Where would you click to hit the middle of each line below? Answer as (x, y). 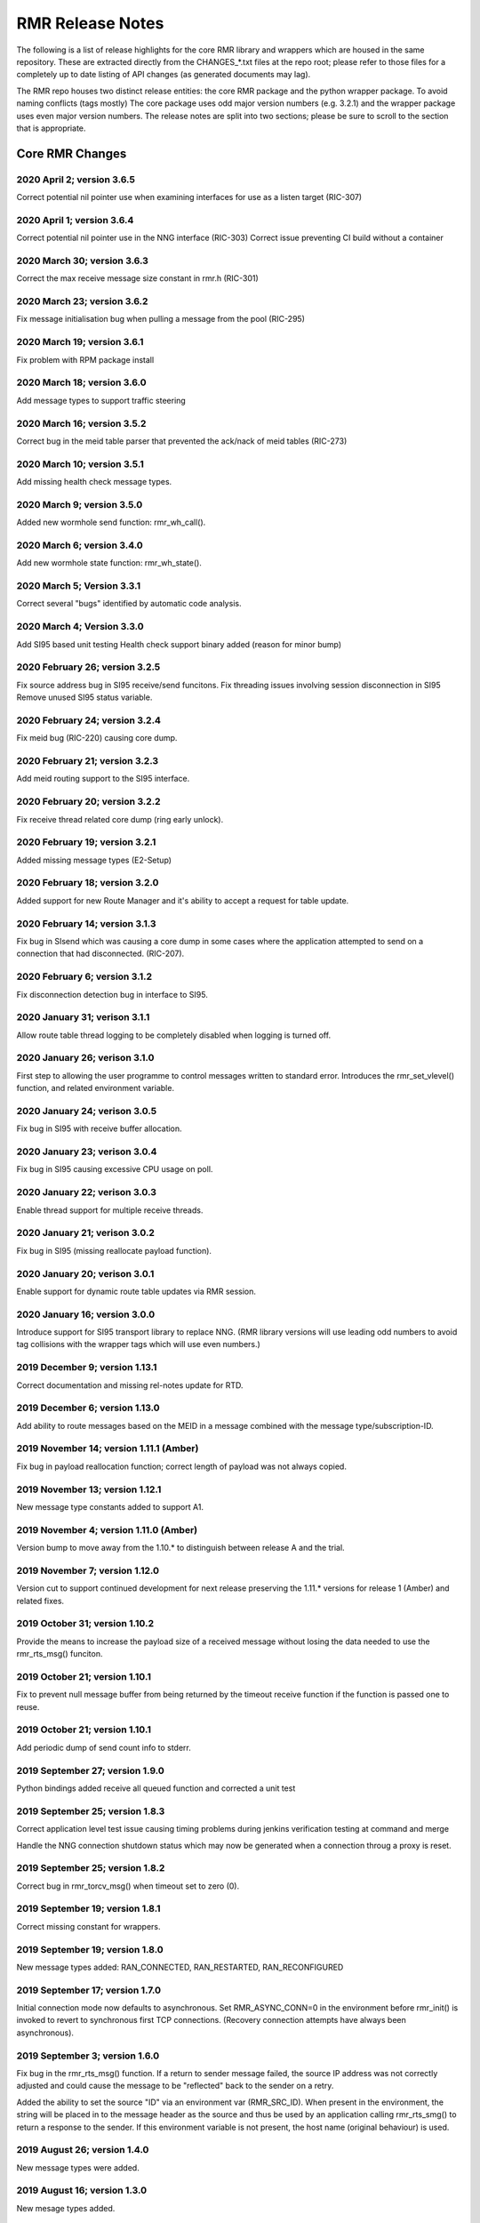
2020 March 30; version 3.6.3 (82, 261)
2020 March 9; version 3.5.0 (80, 504)
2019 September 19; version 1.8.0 (90, 1949)
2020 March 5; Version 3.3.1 (79, 586)
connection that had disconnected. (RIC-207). (100, 954)
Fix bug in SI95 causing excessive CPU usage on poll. (115, 1169)
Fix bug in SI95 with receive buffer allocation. (99, 1128)
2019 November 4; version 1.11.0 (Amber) (107, 1529)
